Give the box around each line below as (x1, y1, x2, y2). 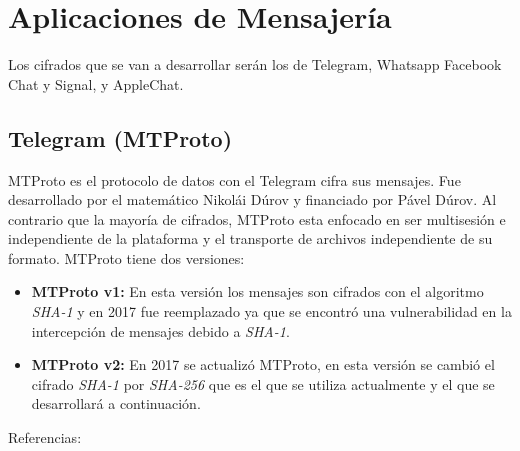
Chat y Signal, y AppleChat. (8, 73, 184, 94)
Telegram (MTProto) (8, 122, 233, 153)
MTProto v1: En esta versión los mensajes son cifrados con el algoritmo (31, 281, 484, 302)
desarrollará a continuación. (31, 393, 201, 414)
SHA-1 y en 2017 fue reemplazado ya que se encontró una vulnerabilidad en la (31, 301, 512, 322)
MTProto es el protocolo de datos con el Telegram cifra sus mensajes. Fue (8, 169, 461, 190)
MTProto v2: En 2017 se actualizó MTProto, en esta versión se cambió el (31, 354, 495, 375)
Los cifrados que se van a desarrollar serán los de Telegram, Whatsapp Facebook (8, 54, 502, 75)
